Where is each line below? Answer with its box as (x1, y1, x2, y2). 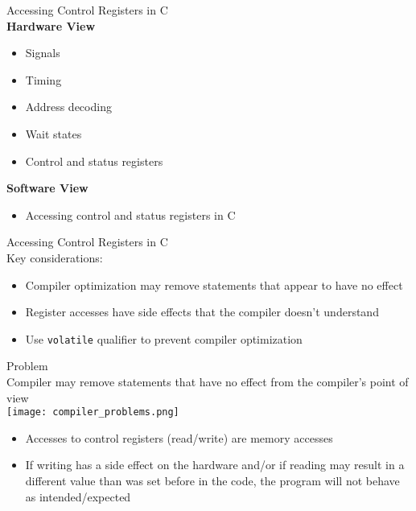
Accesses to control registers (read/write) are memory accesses (25, 429, 333, 446)
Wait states (25, 125, 82, 142)
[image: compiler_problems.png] (6, 406, 179, 418)
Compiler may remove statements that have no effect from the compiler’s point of (6, 373, 409, 389)
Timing (25, 71, 62, 88)
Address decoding (25, 98, 112, 115)
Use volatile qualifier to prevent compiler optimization (25, 330, 303, 347)
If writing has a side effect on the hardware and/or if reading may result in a (25, 456, 405, 473)
